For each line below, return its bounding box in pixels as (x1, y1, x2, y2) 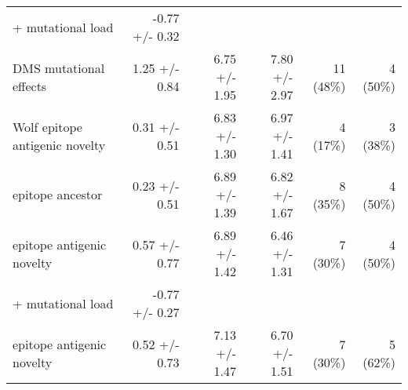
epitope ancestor (13, 185, 103, 203)
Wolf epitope (13, 117, 82, 136)
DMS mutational (13, 58, 105, 77)
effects (13, 76, 47, 95)
